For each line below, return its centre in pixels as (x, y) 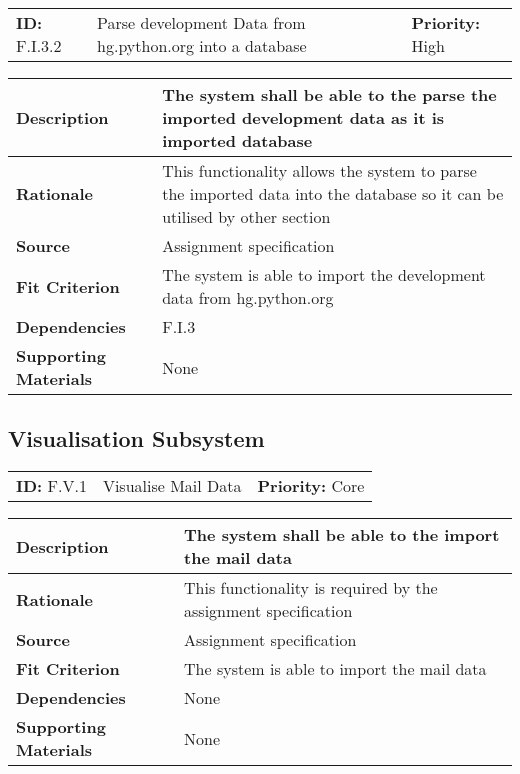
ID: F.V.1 (51, 486)
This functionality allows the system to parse (319, 170)
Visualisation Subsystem (136, 438)
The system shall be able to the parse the (329, 94)
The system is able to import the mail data (335, 669)
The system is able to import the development (324, 274)
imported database (237, 140)
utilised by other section (246, 216)
